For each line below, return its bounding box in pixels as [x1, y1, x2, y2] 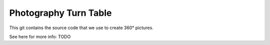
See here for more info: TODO [9, 34, 71, 40]
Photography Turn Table [9, 7, 112, 18]
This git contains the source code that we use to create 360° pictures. [9, 25, 153, 31]
